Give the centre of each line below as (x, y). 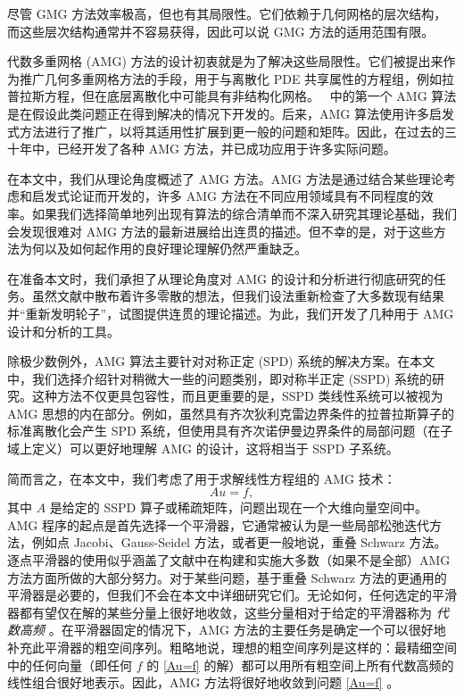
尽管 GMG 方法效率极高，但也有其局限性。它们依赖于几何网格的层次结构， (227, 13)
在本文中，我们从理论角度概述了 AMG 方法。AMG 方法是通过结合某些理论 (225, 178)
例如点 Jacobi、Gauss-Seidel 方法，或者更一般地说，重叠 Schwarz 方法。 (239, 542)
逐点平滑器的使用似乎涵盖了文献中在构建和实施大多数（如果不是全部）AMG (229, 560)
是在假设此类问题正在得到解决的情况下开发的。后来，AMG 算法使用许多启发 (231, 113)
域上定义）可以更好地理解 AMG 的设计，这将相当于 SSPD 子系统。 (203, 449)
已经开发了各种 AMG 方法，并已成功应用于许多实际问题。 (226, 149)
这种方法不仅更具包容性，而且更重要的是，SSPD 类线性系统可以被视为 (237, 396)
